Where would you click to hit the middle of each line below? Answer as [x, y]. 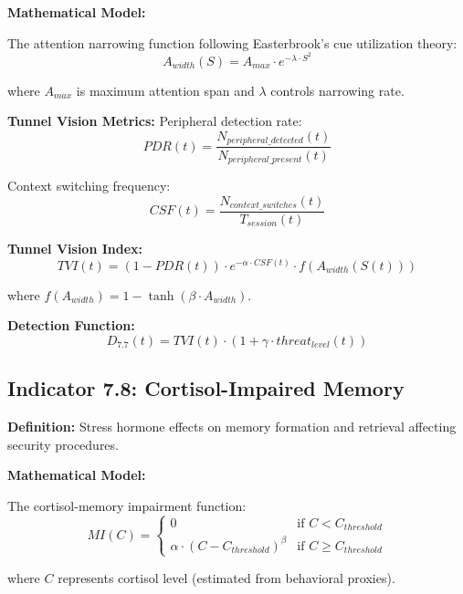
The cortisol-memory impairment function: [127, 505]
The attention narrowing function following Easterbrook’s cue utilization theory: [232, 42]
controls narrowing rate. [337, 90]
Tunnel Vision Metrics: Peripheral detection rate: [155, 121]
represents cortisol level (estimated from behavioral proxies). [226, 577]
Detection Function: [71, 325]
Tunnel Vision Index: [75, 249]
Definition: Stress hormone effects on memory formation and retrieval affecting [232, 427]
